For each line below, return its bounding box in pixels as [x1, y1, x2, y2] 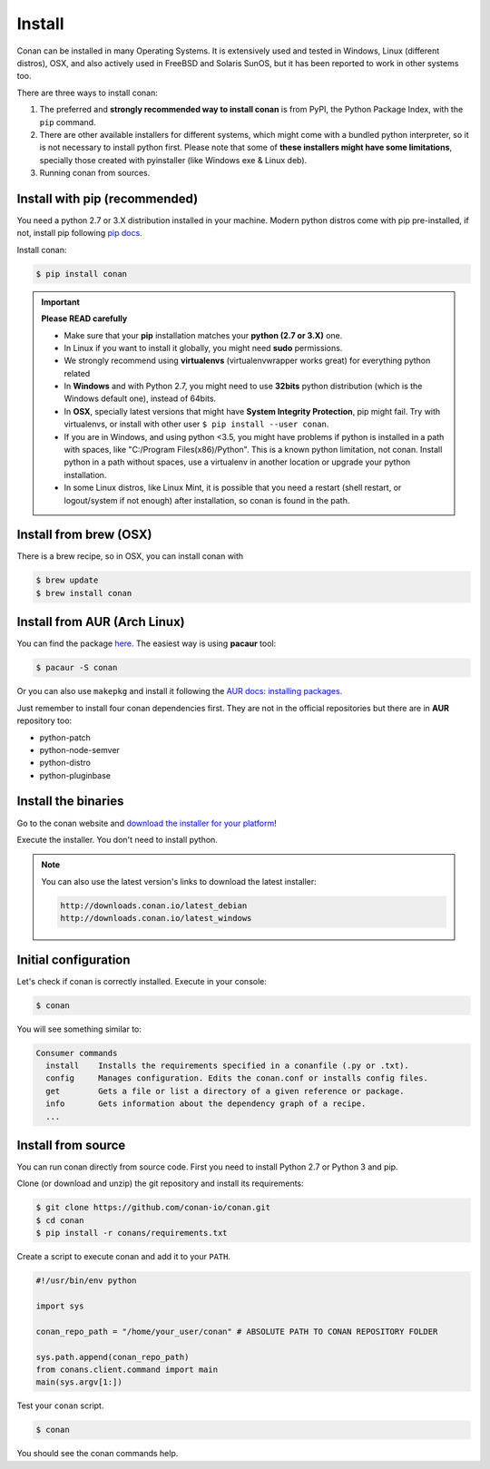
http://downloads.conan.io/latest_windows [60, 913, 252, 924]
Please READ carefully [41, 313, 128, 324]
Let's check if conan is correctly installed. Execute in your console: [16, 975, 268, 986]
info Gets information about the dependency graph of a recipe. [45, 1099, 367, 1109]
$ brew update [35, 575, 99, 585]
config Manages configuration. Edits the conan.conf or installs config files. [45, 1073, 428, 1083]
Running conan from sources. [39, 168, 151, 179]
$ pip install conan [35, 269, 127, 279]
